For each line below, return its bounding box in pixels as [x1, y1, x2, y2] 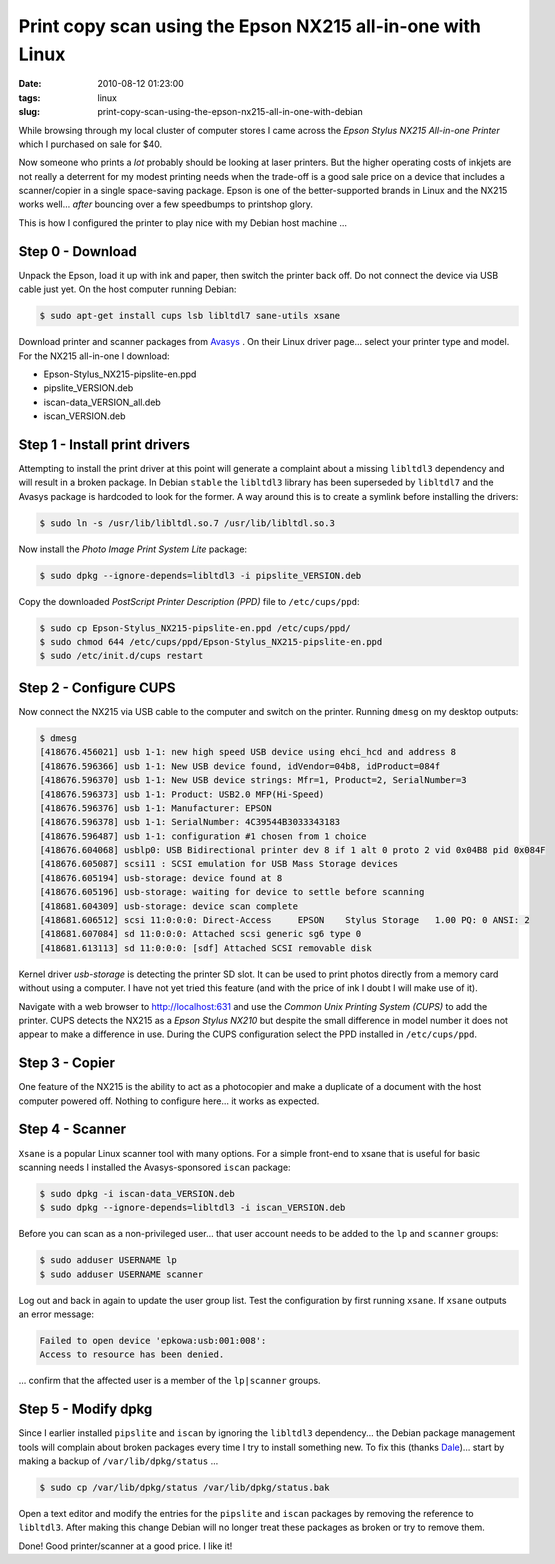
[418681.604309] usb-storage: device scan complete [39, 900, 299, 912]
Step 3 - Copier [18, 1055, 115, 1072]
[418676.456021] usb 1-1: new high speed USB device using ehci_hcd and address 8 [39, 746, 457, 758]
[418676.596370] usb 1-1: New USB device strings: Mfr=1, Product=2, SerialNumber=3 [39, 775, 467, 786]
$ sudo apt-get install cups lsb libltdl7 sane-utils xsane [39, 310, 341, 322]
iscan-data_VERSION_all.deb [43, 396, 162, 408]
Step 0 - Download [18, 243, 137, 260]
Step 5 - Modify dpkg [18, 1401, 153, 1418]
